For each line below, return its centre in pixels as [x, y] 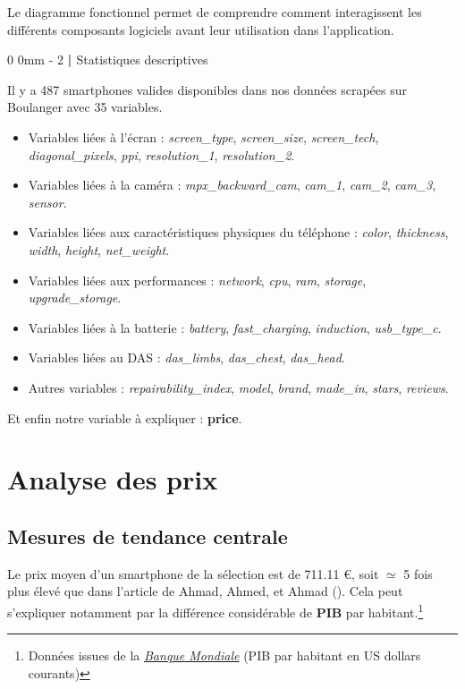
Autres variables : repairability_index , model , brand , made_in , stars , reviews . [238, 387]
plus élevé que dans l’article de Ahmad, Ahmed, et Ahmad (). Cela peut [205, 591]
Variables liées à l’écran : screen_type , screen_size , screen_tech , [203, 136]
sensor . [47, 202]
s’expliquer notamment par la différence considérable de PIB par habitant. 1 [216, 610]
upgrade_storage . [75, 298]
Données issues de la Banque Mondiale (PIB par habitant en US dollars [224, 655]
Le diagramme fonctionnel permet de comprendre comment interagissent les [215, 12]
